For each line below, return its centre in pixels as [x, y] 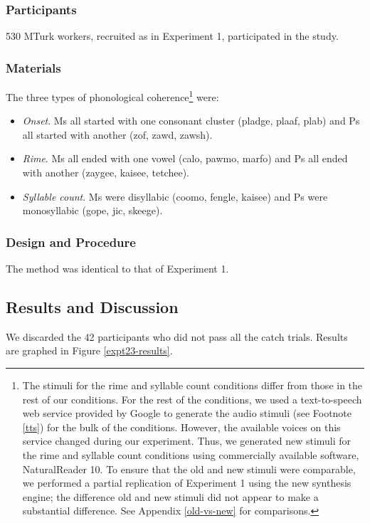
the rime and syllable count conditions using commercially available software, [191, 455]
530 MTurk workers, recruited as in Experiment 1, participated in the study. [172, 36]
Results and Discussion [92, 307]
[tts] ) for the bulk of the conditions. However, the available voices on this [181, 427]
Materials [33, 67]
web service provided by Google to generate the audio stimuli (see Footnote [187, 413]
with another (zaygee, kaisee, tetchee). [106, 173]
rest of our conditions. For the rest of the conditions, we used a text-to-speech [192, 399]
